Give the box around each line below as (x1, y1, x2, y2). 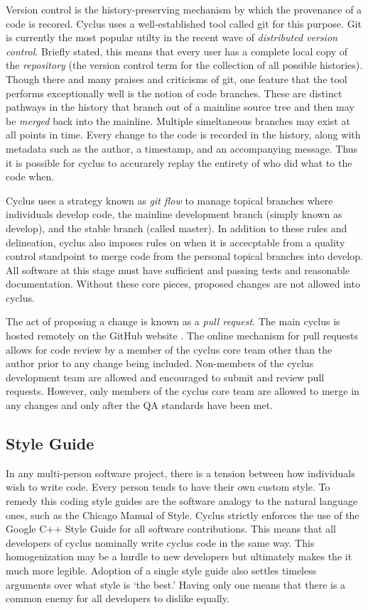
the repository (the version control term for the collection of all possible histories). (6, 58, 363, 72)
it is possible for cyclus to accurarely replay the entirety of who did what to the (6, 155, 352, 170)
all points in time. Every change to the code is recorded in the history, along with (6, 127, 361, 142)
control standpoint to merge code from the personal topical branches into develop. (6, 249, 363, 263)
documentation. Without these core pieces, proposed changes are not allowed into (6, 276, 360, 291)
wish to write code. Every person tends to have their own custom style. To (6, 479, 330, 494)
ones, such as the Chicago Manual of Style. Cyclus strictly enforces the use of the (6, 507, 359, 522)
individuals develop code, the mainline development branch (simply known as (6, 207, 342, 222)
